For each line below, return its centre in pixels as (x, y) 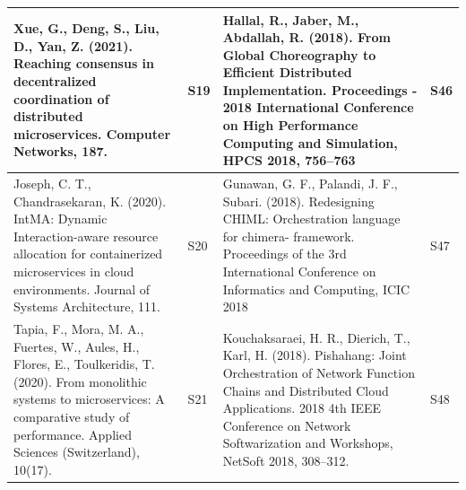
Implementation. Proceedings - (320, 89)
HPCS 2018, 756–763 (289, 160)
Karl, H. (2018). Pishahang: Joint (315, 355)
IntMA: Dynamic (60, 219)
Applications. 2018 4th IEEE (302, 408)
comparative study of (72, 417)
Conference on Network (287, 425)
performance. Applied (73, 434)
